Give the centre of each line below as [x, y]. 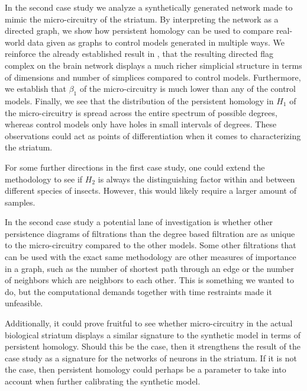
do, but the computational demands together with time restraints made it [138, 291]
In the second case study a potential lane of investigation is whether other [139, 222]
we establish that [35, 89]
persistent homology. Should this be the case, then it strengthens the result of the [153, 346]
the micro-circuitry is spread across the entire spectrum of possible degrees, [141, 112]
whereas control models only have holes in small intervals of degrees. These [141, 124]
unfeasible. [24, 303]
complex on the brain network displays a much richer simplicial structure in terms [153, 65]
